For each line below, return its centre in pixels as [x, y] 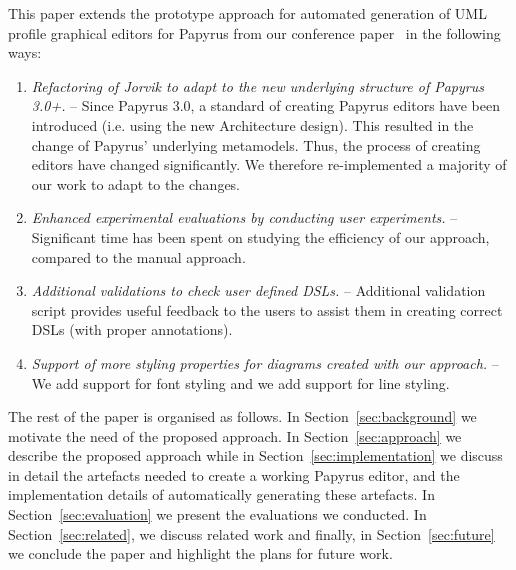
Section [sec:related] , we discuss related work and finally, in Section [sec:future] [251, 533]
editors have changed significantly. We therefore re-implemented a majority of [269, 164]
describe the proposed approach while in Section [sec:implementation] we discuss [255, 455]
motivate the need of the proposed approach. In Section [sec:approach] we [235, 435]
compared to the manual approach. [138, 256]
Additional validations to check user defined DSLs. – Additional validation [258, 290]
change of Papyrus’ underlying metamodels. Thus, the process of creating [256, 144]
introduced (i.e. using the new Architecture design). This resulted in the [252, 124]
